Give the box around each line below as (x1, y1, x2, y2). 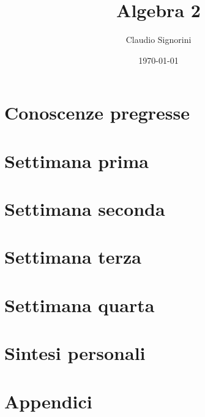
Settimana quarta (4, 292, 155, 317)
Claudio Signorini (125, 33, 192, 46)
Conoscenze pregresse (4, 100, 190, 125)
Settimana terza (4, 244, 141, 269)
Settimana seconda (4, 196, 165, 221)
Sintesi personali (4, 340, 146, 365)
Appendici (4, 388, 92, 413)
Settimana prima (4, 148, 149, 173)
